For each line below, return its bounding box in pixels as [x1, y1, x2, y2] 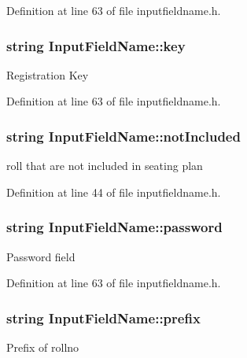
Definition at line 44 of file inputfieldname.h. [6, 183, 221, 200]
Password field [6, 248, 76, 264]
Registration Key [6, 66, 89, 83]
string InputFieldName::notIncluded [6, 126, 241, 146]
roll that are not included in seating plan [6, 157, 203, 174]
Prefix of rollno [6, 339, 79, 356]
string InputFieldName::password [6, 217, 223, 237]
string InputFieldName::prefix [6, 308, 201, 327]
